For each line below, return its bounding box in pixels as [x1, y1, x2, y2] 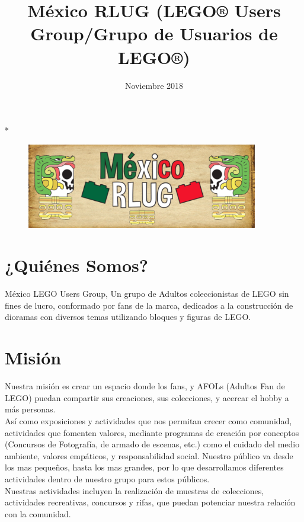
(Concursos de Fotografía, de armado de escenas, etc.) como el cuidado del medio [5, 438, 300, 450]
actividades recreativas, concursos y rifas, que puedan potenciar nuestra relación [5, 496, 296, 508]
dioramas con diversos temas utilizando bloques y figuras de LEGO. [5, 310, 251, 323]
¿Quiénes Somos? [5, 253, 148, 277]
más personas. [5, 403, 56, 415]
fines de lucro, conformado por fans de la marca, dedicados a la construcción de [5, 299, 293, 311]
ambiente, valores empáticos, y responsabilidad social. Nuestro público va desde [5, 449, 293, 462]
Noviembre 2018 [124, 79, 184, 91]
